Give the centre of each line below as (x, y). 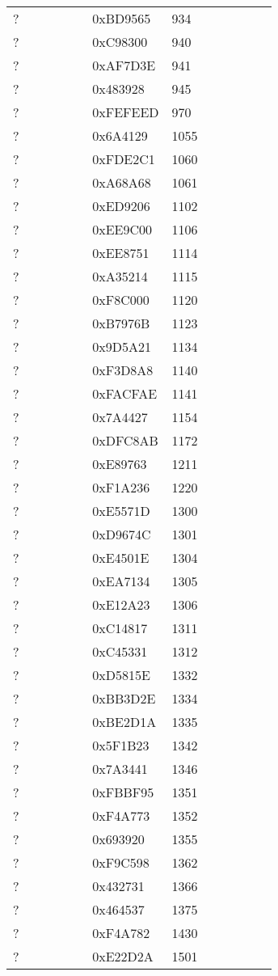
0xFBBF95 (123, 792)
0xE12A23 (121, 604)
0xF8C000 (121, 300)
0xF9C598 (121, 862)
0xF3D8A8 (123, 370)
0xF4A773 (121, 815)
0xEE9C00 (122, 229)
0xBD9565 (122, 18)
